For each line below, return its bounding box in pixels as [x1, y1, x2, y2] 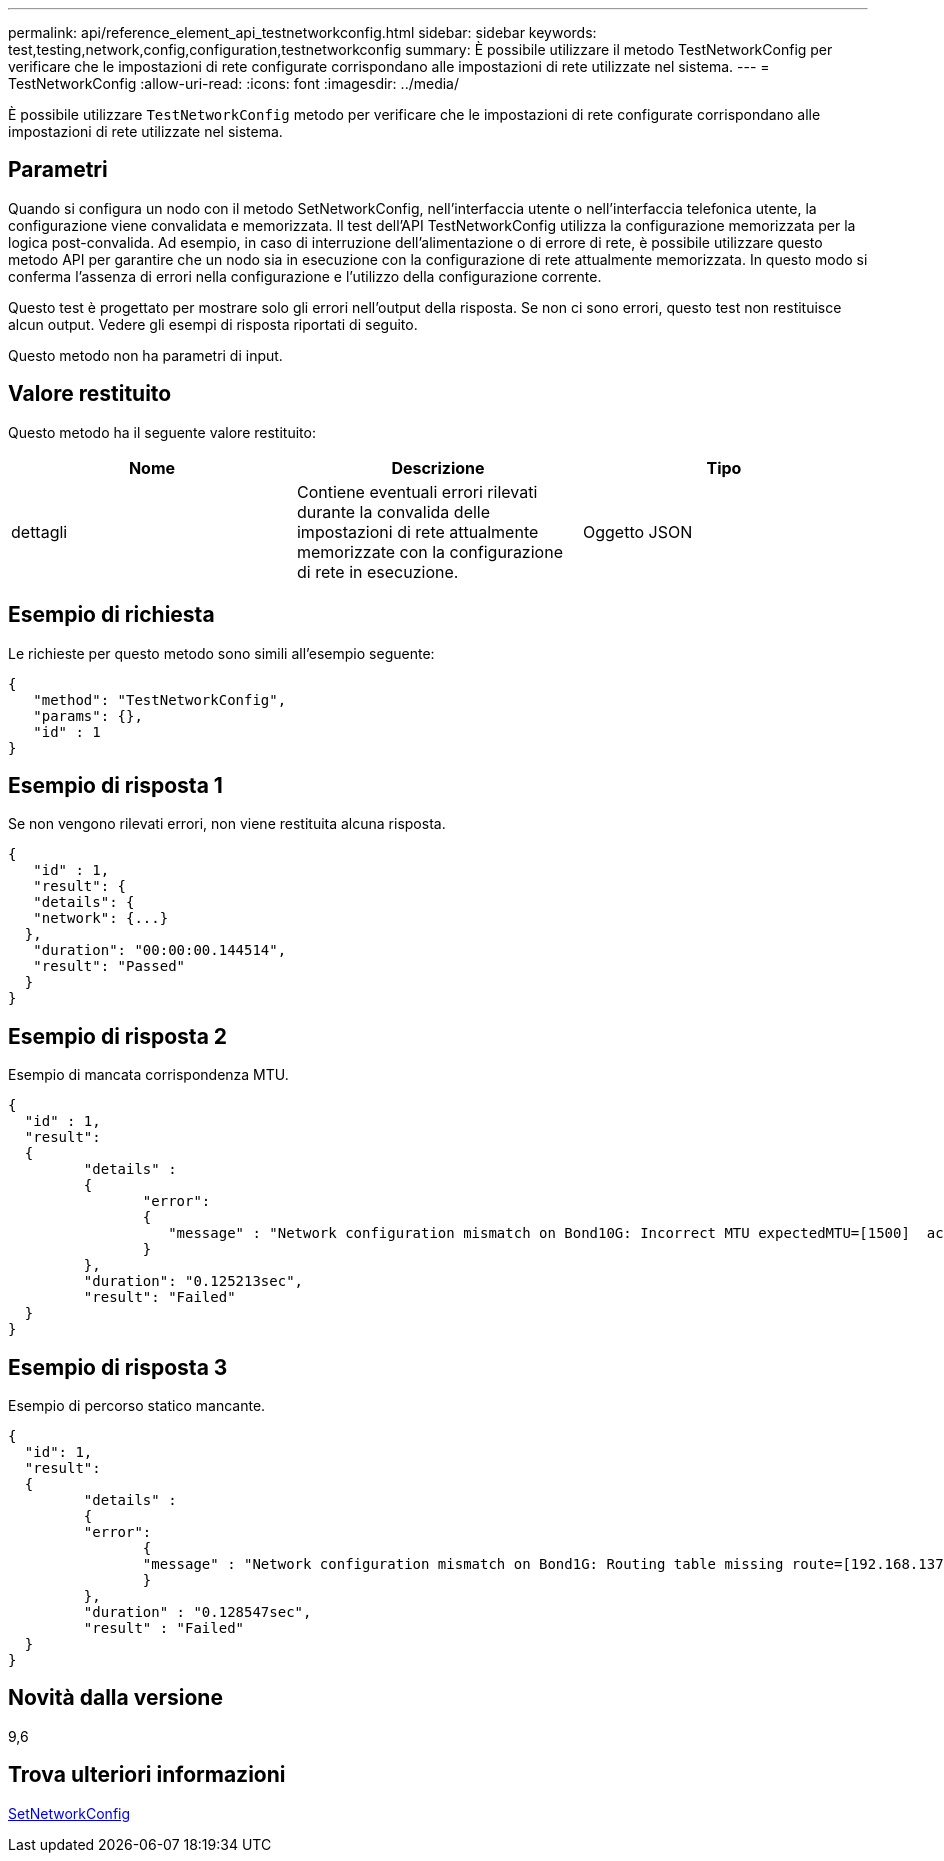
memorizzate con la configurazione [296, 541, 563, 562]
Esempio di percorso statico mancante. [8, 1397, 266, 1415]
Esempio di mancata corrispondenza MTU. [8, 1066, 289, 1084]
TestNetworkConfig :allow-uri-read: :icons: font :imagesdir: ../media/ [8, 75, 460, 92]
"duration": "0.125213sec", [83, 1273, 304, 1290]
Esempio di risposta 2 [8, 1023, 228, 1049]
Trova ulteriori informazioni [8, 1762, 286, 1788]
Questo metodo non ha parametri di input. [8, 346, 283, 364]
